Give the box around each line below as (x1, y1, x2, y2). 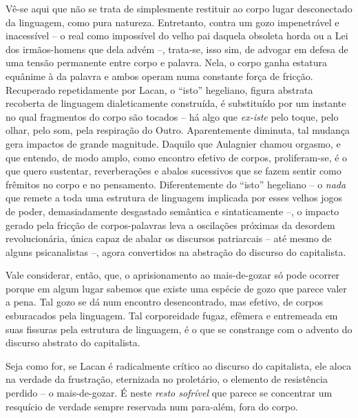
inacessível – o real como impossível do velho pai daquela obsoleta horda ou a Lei (6, 28, 348, 43)
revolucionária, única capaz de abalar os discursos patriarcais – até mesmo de (6, 231, 332, 246)
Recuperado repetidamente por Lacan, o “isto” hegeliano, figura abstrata (6, 82, 313, 97)
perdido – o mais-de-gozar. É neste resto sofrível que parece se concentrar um (6, 386, 333, 400)
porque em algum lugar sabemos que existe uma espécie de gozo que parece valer (6, 281, 347, 295)
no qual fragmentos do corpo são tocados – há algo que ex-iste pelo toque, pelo (6, 109, 339, 123)
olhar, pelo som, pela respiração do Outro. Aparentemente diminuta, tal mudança (6, 123, 350, 137)
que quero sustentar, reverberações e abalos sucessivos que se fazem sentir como (6, 163, 341, 178)
